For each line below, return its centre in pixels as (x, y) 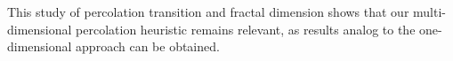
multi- (429, 11)
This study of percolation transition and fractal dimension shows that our (208, 11)
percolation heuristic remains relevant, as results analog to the (246, 29)
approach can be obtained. (148, 46)
